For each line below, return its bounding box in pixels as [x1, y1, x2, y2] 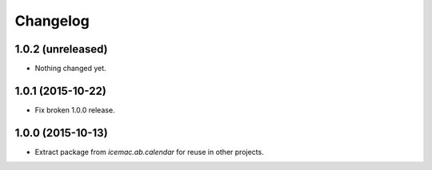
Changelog [14, 12, 90, 30]
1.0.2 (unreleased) [14, 42, 108, 56]
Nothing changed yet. [34, 64, 107, 73]
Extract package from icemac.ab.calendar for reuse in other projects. [34, 147, 264, 156]
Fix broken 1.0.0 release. [34, 105, 115, 115]
